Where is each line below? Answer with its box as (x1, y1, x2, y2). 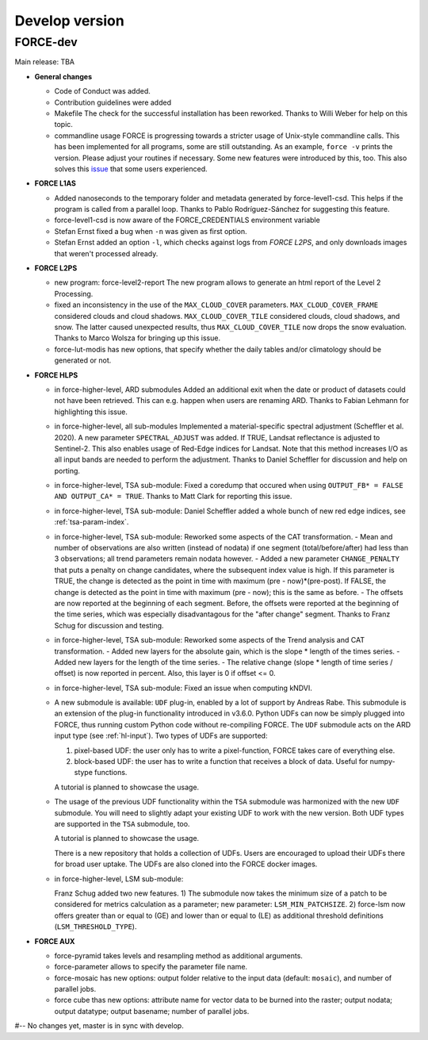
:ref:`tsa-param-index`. (54, 517, 129, 527)
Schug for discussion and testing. (54, 620, 164, 630)
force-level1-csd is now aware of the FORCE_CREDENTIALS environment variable (54, 215, 320, 225)
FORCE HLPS (34, 370, 78, 380)
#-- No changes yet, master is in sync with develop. (14, 1021, 184, 1030)
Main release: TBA (14, 57, 75, 67)
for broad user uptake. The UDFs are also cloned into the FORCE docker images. (54, 859, 318, 869)
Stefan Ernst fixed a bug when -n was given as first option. (54, 226, 247, 236)
